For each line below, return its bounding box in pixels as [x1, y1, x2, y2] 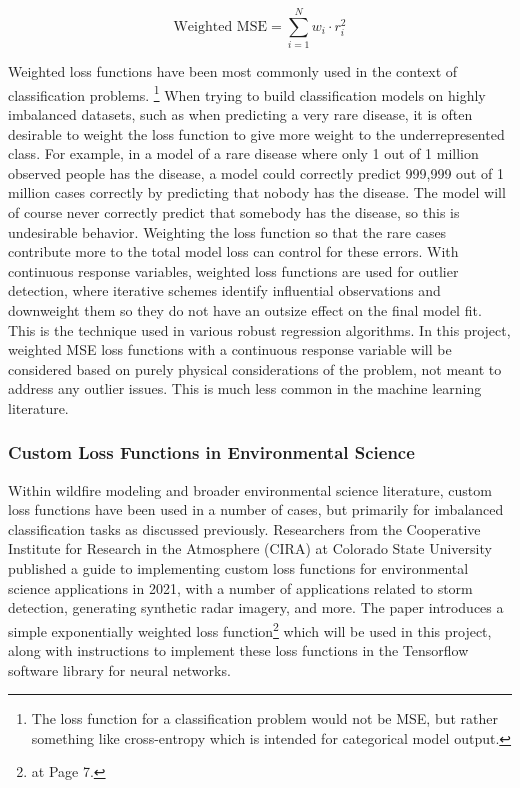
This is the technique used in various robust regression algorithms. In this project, [8, 319, 511, 340]
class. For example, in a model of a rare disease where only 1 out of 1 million [8, 143, 479, 164]
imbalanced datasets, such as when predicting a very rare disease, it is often [8, 103, 473, 124]
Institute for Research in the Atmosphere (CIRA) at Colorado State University [8, 538, 492, 559]
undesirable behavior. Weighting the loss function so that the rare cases [8, 221, 447, 242]
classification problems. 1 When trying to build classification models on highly [8, 81, 486, 105]
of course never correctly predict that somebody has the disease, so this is [8, 201, 460, 222]
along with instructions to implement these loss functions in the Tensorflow [8, 640, 469, 661]
